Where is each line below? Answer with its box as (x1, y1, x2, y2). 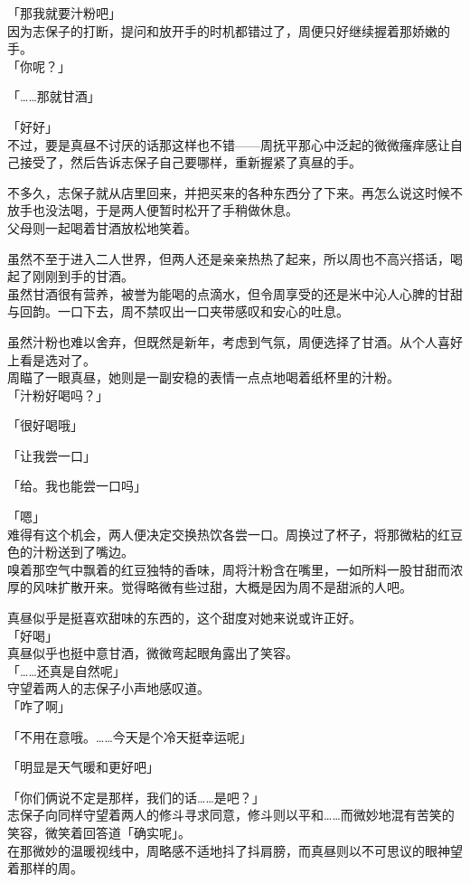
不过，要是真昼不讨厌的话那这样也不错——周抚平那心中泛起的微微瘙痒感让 (7, 135, 450, 154)
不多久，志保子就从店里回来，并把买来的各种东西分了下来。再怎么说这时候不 (7, 183, 463, 202)
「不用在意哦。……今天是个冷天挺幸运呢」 (7, 727, 252, 746)
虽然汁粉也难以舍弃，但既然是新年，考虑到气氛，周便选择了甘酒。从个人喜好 (7, 332, 463, 351)
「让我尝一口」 (7, 446, 96, 465)
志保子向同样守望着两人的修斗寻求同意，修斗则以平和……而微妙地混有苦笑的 (7, 805, 455, 824)
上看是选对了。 (7, 350, 96, 369)
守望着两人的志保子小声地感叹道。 (7, 679, 210, 698)
